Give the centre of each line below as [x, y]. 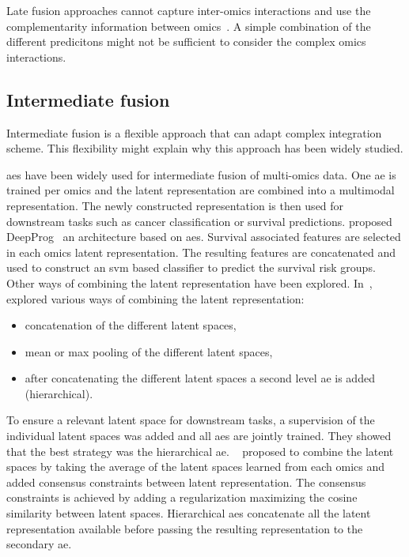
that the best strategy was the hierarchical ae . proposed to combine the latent [200, 451]
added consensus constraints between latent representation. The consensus [186, 482]
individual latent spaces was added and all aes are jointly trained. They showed [199, 436]
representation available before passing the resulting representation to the [185, 528]
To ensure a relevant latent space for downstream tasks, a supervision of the [191, 420]
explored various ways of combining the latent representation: [155, 298]
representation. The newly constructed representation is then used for [175, 205]
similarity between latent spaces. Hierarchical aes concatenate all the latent [189, 513]
